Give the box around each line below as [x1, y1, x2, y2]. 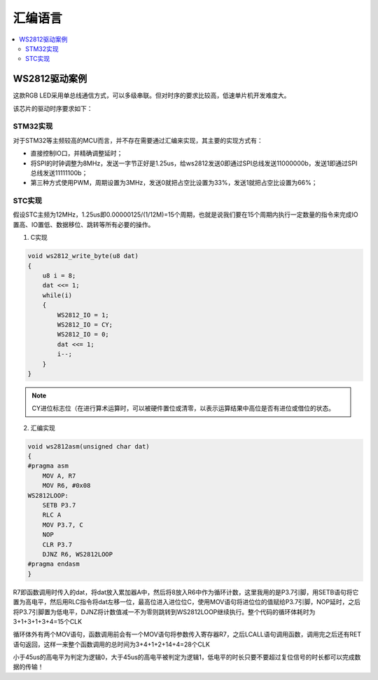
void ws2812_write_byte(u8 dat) [27, 252, 139, 260]
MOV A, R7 [42, 472, 76, 480]
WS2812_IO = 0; [57, 330, 110, 339]
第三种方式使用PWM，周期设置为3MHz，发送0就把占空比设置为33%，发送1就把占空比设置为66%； [30, 179, 318, 187]
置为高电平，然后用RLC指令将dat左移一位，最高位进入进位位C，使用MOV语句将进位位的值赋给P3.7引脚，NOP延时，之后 [13, 598, 360, 606]
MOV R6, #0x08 [42, 482, 91, 490]
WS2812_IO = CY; [57, 320, 113, 329]
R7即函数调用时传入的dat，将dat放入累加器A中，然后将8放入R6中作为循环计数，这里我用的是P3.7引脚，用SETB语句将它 [13, 587, 359, 596]
